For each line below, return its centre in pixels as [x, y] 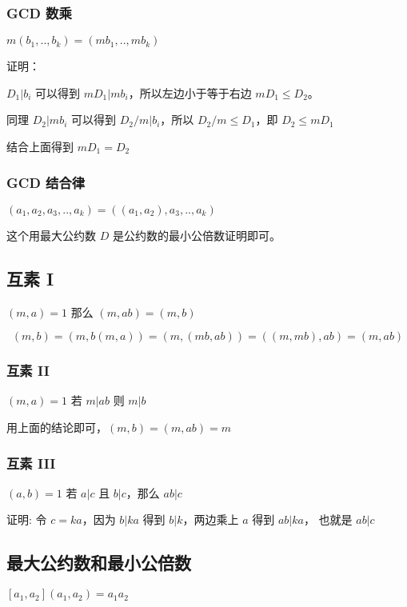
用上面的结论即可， [57, 427]
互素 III [31, 463]
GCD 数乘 [39, 12]
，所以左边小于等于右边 [190, 92]
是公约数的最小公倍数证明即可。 [196, 235]
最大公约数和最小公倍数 [99, 563]
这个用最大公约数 [51, 235]
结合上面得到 [40, 146]
